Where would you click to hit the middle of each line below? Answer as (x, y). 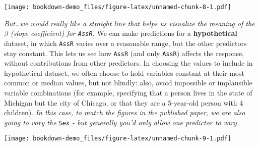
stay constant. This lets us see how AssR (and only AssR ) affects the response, (124, 53)
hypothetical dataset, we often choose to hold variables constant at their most (124, 72)
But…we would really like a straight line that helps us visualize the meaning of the (129, 23)
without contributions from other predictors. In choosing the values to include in (128, 63)
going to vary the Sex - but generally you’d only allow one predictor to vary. (122, 122)
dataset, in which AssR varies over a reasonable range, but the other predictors (125, 43)
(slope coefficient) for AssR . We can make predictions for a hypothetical (124, 33)
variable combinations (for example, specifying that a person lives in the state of (128, 92)
